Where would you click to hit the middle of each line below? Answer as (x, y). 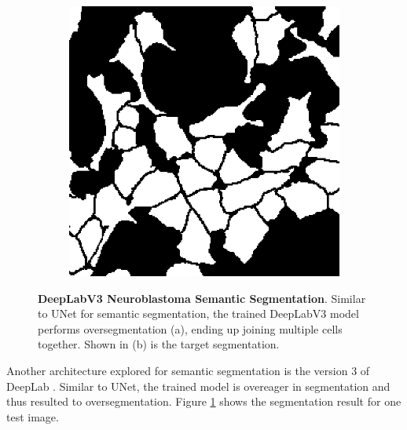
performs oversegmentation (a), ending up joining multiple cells (190, 328)
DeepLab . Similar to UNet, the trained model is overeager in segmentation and (198, 386)
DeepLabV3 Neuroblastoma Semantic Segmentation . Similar (202, 298)
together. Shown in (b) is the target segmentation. (159, 344)
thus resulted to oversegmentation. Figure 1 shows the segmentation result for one (204, 401)
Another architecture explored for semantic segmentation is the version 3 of (188, 370)
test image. (33, 416)
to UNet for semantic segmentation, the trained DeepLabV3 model (198, 313)
